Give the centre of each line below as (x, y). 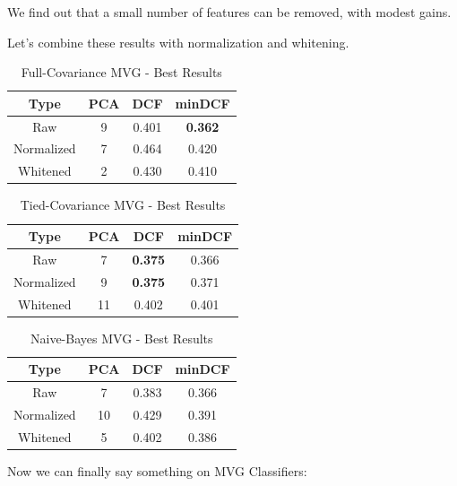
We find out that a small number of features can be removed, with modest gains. (229, 12)
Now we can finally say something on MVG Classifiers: (157, 470)
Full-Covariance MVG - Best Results (121, 72)
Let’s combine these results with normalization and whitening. (178, 42)
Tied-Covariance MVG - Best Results (123, 205)
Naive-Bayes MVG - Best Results (122, 338)
